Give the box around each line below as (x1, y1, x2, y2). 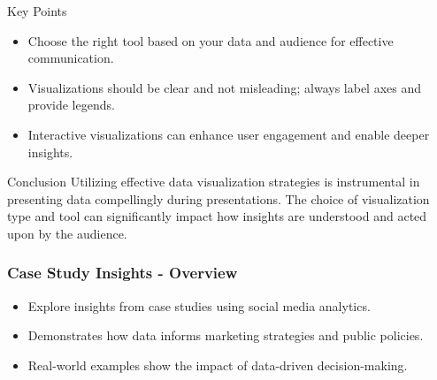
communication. (27, 49, 114, 67)
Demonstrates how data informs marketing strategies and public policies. (27, 326, 424, 345)
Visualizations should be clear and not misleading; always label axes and (27, 78, 422, 96)
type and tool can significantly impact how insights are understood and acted (7, 207, 427, 225)
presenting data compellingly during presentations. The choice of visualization (7, 189, 430, 208)
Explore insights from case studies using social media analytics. (27, 296, 371, 315)
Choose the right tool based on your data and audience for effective (27, 31, 394, 49)
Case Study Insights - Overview (7, 262, 238, 284)
